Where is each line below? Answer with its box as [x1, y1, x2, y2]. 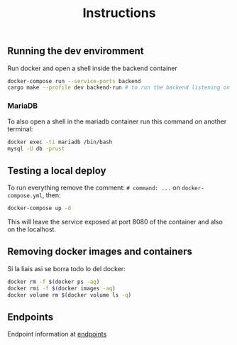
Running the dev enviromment [7, 45, 144, 57]
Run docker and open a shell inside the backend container [7, 64, 177, 72]
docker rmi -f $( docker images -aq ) [7, 285, 116, 292]
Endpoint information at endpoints [7, 330, 107, 339]
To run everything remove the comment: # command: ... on [7, 183, 181, 192]
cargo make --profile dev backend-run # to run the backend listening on [7, 84, 231, 92]
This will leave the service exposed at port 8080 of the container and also [7, 218, 224, 226]
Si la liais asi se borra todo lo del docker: [7, 264, 126, 273]
